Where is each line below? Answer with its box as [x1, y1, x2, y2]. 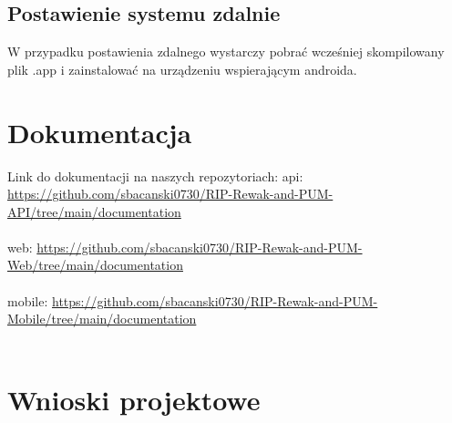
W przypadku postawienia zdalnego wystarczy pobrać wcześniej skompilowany [7, 42, 445, 61]
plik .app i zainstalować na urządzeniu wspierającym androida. [7, 59, 357, 78]
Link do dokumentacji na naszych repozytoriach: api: [7, 166, 303, 185]
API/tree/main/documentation [7, 201, 181, 221]
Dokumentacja [7, 113, 192, 150]
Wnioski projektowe [7, 380, 261, 418]
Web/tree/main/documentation [7, 255, 183, 274]
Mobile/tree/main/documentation [7, 309, 197, 328]
